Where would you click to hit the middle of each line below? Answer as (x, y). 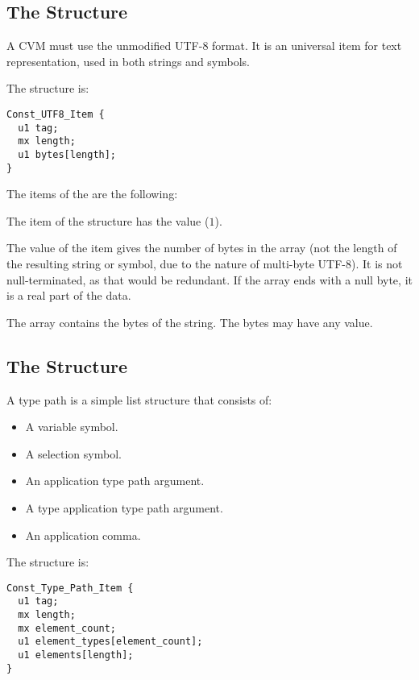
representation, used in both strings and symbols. (128, 61)
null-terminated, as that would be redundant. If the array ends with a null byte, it (209, 279)
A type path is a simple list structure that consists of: (139, 399)
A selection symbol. (73, 453)
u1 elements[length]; (76, 655)
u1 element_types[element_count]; (110, 642)
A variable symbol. (72, 427)
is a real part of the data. (69, 295)
